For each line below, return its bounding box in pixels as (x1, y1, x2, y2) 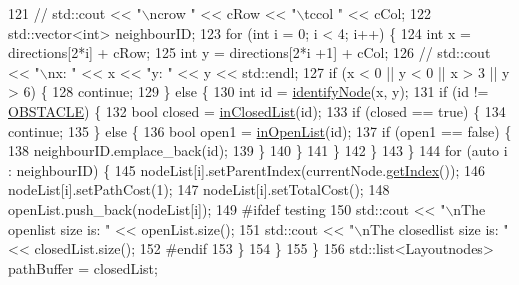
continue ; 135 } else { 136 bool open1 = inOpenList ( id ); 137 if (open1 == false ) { (8, 120, 512, 141)
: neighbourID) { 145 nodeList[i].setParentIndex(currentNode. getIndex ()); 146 (8, 159, 485, 180)
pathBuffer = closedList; (8, 257, 158, 278)
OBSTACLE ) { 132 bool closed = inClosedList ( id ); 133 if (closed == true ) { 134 (8, 100, 506, 121)
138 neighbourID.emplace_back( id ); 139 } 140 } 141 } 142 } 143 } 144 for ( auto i (8, 140, 508, 161)
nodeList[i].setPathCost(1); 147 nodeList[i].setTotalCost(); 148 (8, 179, 390, 200)
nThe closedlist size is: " (362, 218, 509, 239)
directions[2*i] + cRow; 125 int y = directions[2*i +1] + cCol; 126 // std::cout (8, 42, 491, 63)
